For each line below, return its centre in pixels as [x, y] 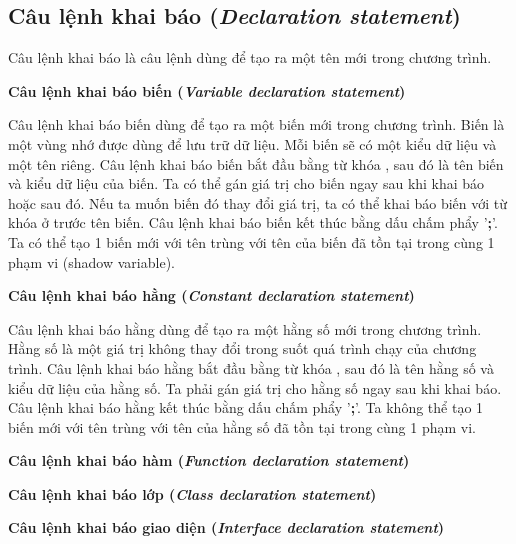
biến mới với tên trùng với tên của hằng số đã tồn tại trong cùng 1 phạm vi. [242, 426]
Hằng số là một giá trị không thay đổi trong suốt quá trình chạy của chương [242, 348]
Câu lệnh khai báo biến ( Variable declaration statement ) [207, 90]
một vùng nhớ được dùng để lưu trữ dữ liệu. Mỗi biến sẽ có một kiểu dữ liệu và [252, 143]
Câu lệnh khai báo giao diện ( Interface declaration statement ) [226, 527]
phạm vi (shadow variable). [91, 261]
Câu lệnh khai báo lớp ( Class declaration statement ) [192, 493]
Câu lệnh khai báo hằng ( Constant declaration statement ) [211, 295]
